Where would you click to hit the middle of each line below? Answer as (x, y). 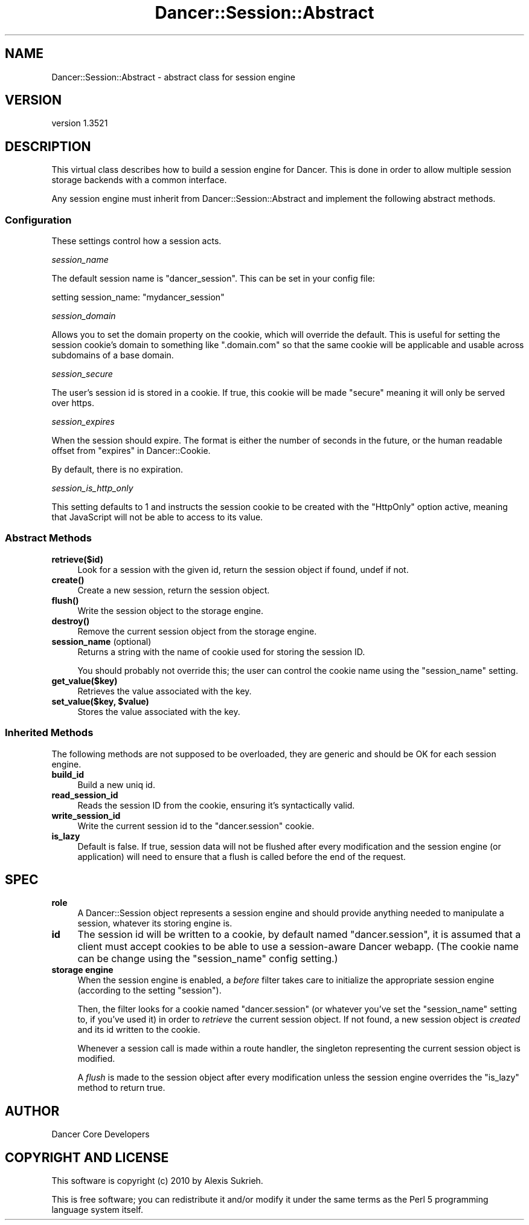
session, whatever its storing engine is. (155, 923)
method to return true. (121, 1088)
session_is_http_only (92, 488)
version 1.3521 (80, 123)
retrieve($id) (77, 559)
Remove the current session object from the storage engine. (197, 631)
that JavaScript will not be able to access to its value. (157, 517)
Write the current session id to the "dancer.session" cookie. (196, 826)
